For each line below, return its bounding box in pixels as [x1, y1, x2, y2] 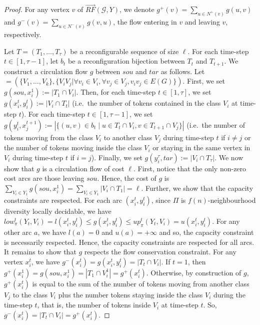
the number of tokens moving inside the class [4, 142, 142, 153]
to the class [12, 289, 48, 299]
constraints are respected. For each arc [4, 195, 122, 205]
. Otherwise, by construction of [146, 267, 241, 277]
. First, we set [182, 76, 225, 86]
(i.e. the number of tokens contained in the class [72, 98, 221, 108]
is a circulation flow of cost [42, 163, 124, 173]
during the [213, 289, 245, 299]
